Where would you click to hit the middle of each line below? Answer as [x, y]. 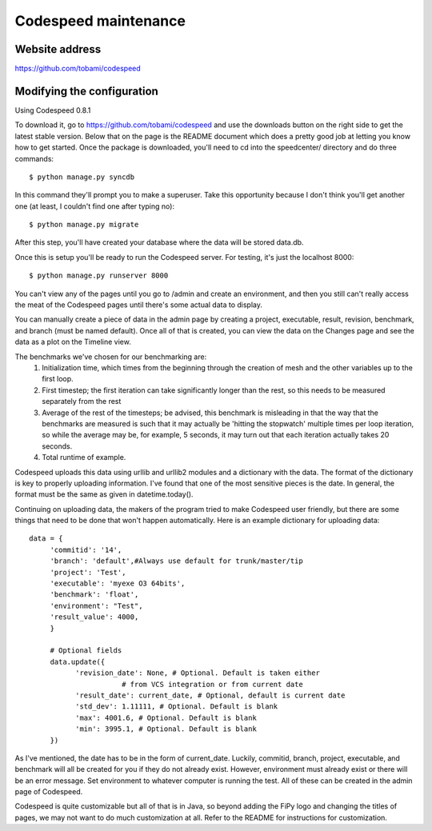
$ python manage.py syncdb [82, 177]
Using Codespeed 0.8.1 [53, 110]
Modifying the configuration [87, 91]
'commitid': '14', [86, 549]
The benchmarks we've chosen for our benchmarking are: [111, 357]
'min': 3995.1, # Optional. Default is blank [166, 729]
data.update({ [78, 661]
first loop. [58, 379]
